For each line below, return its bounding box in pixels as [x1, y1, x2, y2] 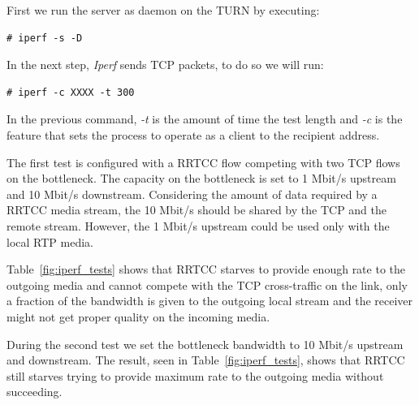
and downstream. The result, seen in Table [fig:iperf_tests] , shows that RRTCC [6, 351, 405, 368]
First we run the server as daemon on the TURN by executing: [6, 2, 320, 18]
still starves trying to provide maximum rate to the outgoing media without [6, 367, 384, 384]
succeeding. [6, 383, 63, 400]
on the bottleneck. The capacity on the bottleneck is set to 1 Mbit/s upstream [6, 170, 396, 187]
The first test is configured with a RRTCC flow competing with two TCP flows [6, 153, 400, 170]
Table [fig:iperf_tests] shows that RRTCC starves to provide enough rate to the [6, 261, 405, 278]
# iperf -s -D [6, 32, 83, 44]
